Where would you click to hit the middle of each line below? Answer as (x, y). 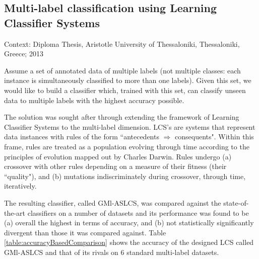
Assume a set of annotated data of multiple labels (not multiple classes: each (122, 70)
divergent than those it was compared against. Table (85, 232)
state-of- (236, 202)
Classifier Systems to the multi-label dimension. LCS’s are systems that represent (130, 126)
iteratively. (20, 186)
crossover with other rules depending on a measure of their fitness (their (115, 166)
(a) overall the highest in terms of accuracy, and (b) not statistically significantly (129, 223)
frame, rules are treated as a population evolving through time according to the (127, 146)
